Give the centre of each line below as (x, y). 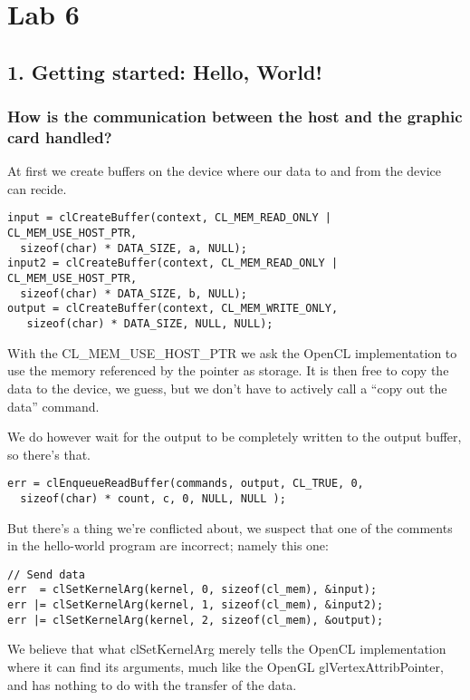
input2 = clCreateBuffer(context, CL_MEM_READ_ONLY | (173, 263)
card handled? (60, 137)
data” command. (53, 406)
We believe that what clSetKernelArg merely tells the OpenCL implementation (227, 649)
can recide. (37, 188)
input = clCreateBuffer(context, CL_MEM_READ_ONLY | (169, 218)
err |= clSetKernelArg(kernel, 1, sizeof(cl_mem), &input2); (196, 605)
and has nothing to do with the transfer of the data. (152, 684)
